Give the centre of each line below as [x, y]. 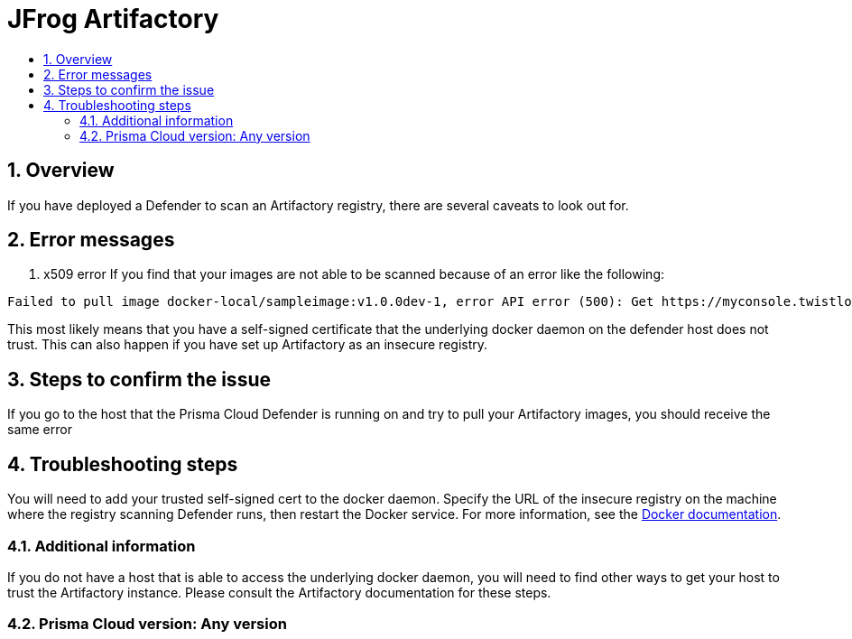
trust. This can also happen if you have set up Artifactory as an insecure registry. [248, 345]
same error [40, 430]
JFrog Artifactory [113, 19]
